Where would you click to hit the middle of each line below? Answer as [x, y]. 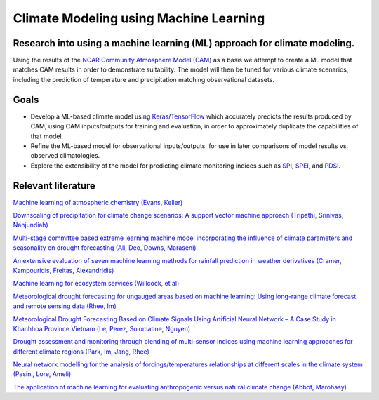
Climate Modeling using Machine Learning [139, 18]
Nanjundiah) [31, 225]
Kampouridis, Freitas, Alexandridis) [64, 270]
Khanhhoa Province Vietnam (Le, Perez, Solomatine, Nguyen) [102, 328]
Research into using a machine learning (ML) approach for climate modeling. [184, 43]
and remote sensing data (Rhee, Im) [65, 306]
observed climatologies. [65, 156]
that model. [47, 136]
